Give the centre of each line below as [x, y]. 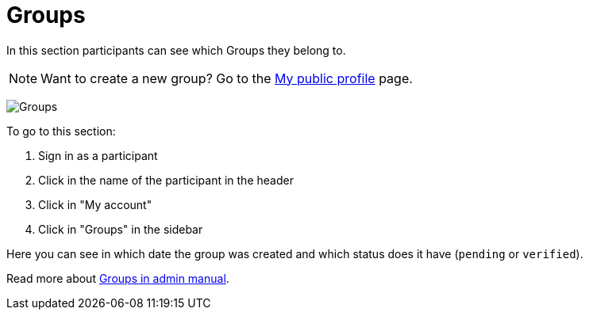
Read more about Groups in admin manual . [118, 278]
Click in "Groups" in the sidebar [121, 229]
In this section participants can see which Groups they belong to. [176, 50]
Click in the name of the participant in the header [166, 180]
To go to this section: [61, 131]
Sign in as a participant [98, 155]
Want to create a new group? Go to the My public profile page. [227, 78]
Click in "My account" [95, 204]
